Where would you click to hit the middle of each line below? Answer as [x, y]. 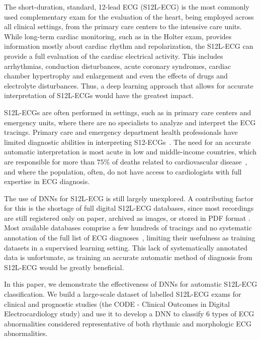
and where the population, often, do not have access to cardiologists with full [123, 171]
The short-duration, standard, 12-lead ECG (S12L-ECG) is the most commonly [127, 7]
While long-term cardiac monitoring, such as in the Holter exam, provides [118, 36]
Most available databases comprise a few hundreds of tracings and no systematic [128, 228]
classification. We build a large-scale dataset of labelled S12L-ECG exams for [123, 294]
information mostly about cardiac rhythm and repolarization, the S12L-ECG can [129, 46]
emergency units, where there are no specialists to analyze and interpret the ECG [130, 122]
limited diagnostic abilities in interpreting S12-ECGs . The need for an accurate [127, 142]
